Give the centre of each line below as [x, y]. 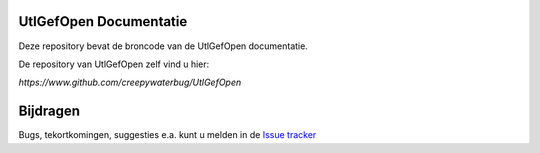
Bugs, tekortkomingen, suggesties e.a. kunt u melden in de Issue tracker [167, 135]
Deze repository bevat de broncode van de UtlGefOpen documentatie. [163, 46]
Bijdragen [49, 111]
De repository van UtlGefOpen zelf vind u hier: [114, 64]
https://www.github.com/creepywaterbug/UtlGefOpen [130, 82]
